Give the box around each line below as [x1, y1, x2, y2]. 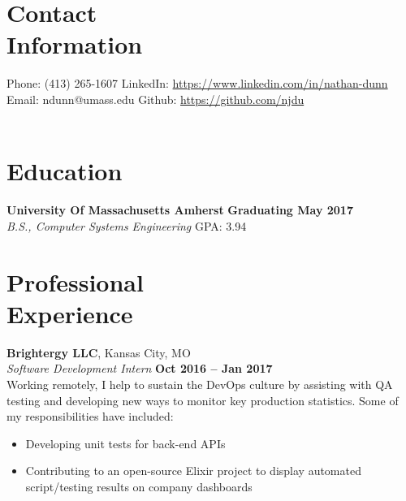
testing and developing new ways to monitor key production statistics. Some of [6, 391, 399, 408]
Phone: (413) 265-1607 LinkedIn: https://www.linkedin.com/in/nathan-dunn [6, 75, 388, 92]
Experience [6, 296, 133, 330]
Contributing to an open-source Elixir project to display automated [25, 462, 361, 479]
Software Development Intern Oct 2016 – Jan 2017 [6, 360, 273, 377]
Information [6, 28, 143, 61]
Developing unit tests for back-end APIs [25, 434, 226, 451]
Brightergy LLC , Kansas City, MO [6, 343, 191, 361]
